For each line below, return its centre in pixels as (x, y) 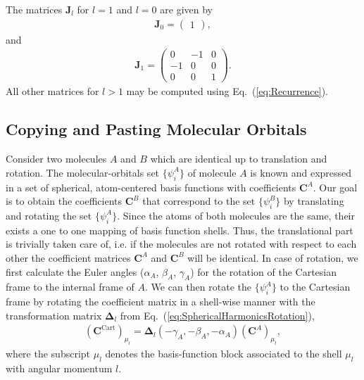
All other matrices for (52, 91)
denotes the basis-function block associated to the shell (224, 354)
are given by (186, 9)
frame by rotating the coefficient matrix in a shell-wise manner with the (161, 302)
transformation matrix (54, 315)
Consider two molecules (56, 159)
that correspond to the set (199, 201)
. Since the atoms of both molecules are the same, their (236, 215)
